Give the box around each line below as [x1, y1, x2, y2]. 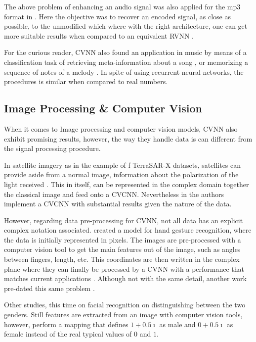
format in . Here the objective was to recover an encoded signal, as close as [4, 11, 231, 21]
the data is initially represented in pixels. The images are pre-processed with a [4, 234, 241, 244]
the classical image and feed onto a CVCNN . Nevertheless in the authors [4, 189, 224, 199]
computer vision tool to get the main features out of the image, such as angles [4, 244, 241, 254]
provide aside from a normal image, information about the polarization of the [4, 169, 239, 180]
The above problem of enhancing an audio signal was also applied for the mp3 [4, 1, 241, 11]
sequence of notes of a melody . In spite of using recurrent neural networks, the [4, 66, 244, 77]
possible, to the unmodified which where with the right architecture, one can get [4, 21, 248, 31]
